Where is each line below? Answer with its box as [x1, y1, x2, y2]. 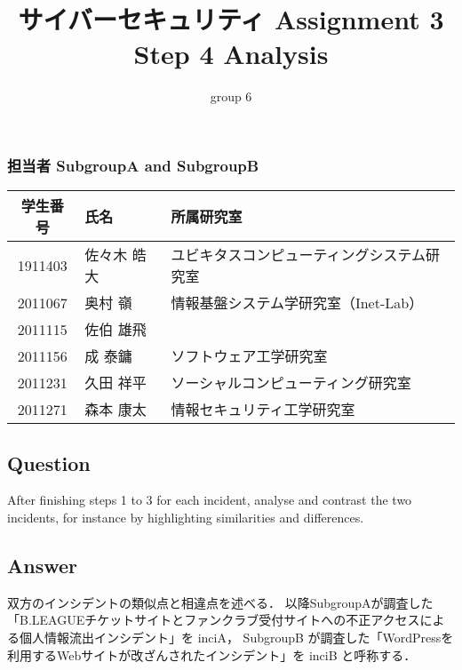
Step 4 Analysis [133, 36, 329, 72]
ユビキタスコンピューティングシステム [171, 244, 426, 266]
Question [7, 449, 91, 476]
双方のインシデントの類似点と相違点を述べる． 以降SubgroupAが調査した [7, 593, 434, 611]
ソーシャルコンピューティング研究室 [171, 372, 411, 394]
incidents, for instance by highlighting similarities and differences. [7, 508, 364, 526]
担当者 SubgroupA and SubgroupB [7, 154, 259, 176]
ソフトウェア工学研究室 [171, 346, 328, 367]
